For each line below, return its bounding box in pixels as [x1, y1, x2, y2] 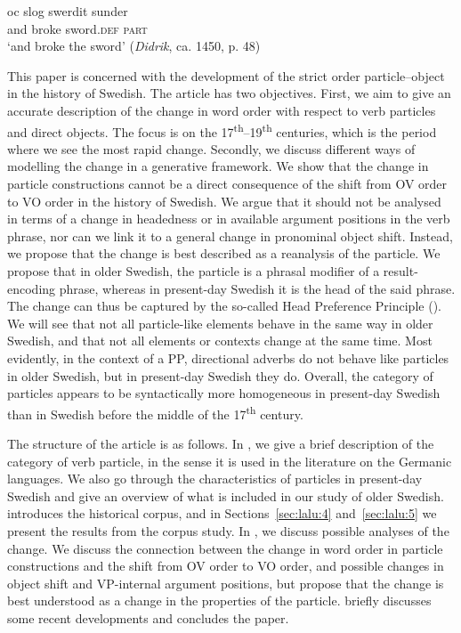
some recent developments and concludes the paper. [7, 608, 289, 627]
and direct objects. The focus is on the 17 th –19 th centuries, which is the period [7, 119, 437, 141]
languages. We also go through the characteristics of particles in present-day [7, 469, 423, 488]
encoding [7, 279, 56, 297]
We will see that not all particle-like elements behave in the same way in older [7, 313, 433, 332]
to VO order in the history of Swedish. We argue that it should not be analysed [7, 191, 441, 210]
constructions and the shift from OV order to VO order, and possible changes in [7, 556, 444, 575]
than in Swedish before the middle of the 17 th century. [7, 402, 303, 423]
